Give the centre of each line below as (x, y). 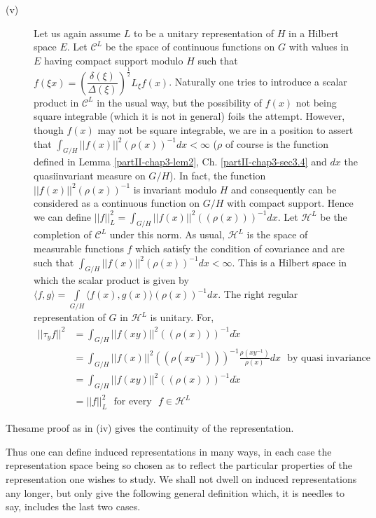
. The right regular (258, 294)
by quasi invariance (329, 358)
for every (133, 402)
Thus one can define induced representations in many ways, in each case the (169, 451)
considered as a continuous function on (117, 203)
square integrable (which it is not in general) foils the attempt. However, (189, 116)
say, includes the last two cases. (73, 506)
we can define (63, 216)
